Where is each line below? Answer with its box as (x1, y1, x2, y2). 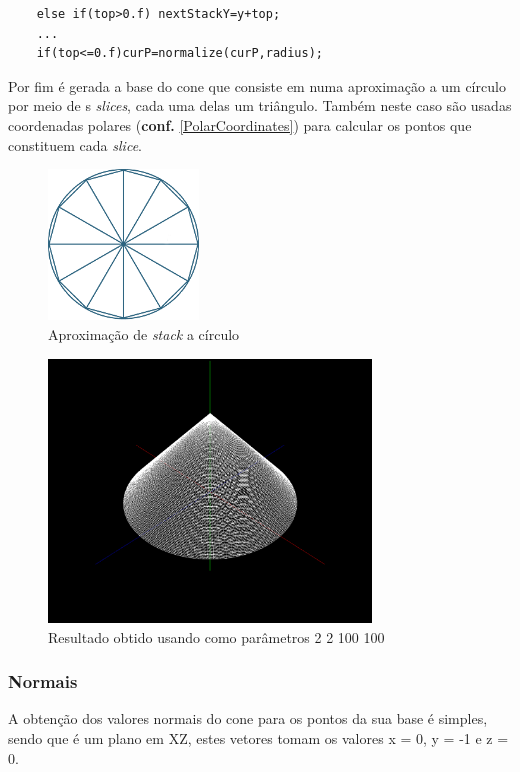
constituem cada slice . (8, 134, 142, 155)
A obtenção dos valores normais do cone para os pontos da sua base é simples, (8, 708, 488, 729)
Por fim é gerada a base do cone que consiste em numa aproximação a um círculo (8, 75, 506, 96)
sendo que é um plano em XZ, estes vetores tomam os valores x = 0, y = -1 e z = (8, 728, 509, 749)
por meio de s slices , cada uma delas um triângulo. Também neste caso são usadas (8, 95, 512, 116)
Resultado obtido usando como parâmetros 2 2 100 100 (48, 626, 385, 647)
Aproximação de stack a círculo (48, 323, 240, 344)
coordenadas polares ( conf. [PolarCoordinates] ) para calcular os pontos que (8, 114, 472, 135)
